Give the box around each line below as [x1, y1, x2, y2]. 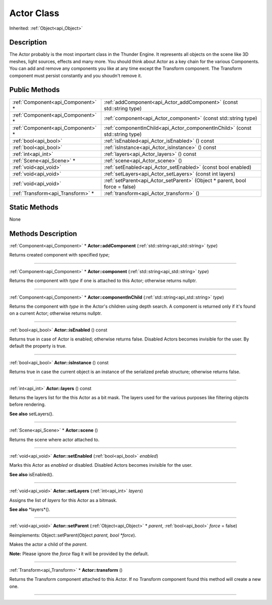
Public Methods [9, 85, 60, 94]
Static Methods [9, 203, 59, 211]
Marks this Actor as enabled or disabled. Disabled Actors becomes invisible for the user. [9, 462, 192, 468]
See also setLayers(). [9, 410, 54, 417]
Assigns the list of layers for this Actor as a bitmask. [9, 497, 117, 503]
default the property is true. [9, 343, 66, 349]
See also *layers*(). [9, 506, 50, 512]
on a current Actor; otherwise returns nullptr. [9, 310, 102, 316]
